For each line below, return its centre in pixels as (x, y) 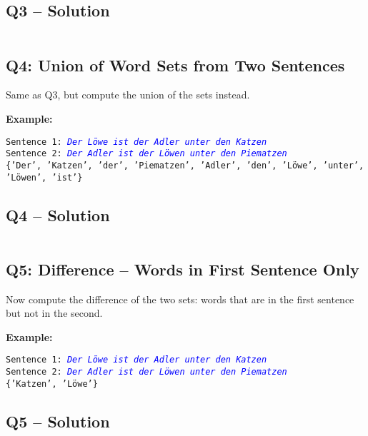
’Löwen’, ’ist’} (44, 177)
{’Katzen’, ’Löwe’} (52, 384)
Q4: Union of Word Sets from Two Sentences (175, 65)
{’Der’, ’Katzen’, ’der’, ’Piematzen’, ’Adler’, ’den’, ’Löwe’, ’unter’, (185, 165)
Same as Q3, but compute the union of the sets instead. (128, 95)
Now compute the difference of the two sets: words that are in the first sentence (180, 299)
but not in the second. (54, 313)
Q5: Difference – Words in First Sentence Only (183, 269)
